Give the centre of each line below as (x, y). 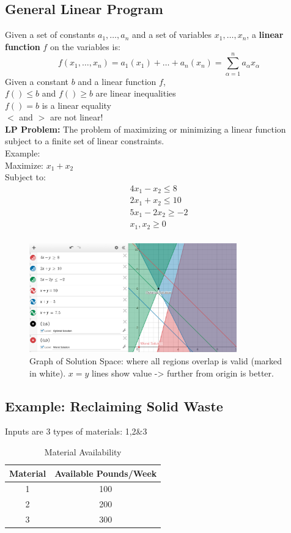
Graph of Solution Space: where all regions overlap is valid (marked (156, 360)
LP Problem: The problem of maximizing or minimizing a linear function (145, 129)
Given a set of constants (50, 35)
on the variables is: (85, 46)
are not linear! (76, 117)
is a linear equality (76, 105)
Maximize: (24, 165)
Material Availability (83, 451)
